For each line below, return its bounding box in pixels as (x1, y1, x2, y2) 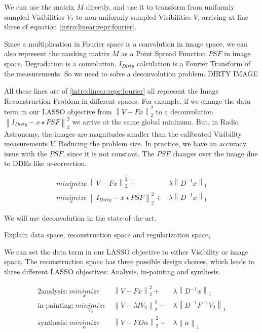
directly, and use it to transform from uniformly (86, 2, 235, 12)
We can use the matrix (4, 2, 74, 12)
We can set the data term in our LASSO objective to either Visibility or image (4, 246, 248, 257)
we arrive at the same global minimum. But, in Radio (72, 116, 239, 127)
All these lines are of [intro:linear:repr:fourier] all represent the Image (4, 86, 219, 96)
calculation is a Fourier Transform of (136, 58, 251, 68)
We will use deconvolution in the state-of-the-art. (4, 212, 157, 223)
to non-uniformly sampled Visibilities (76, 11, 192, 22)
